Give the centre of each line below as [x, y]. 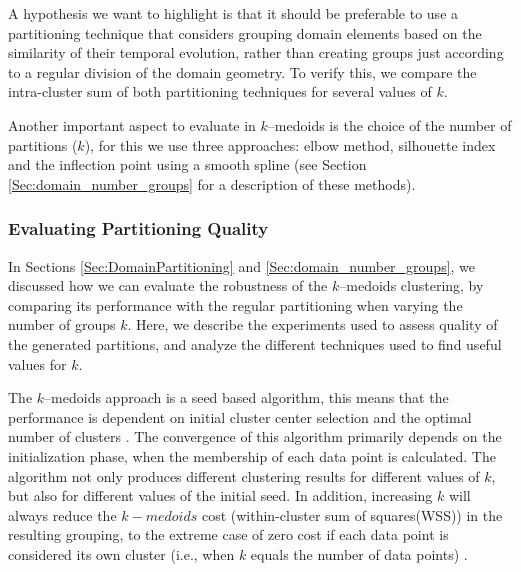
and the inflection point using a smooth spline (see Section [187, 164]
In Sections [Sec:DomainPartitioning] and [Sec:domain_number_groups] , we [242, 265]
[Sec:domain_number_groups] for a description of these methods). [212, 183]
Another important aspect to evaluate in [132, 124]
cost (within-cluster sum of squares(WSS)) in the [352, 514]
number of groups [62, 324]
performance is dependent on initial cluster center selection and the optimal [240, 416]
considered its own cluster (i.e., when [121, 553]
